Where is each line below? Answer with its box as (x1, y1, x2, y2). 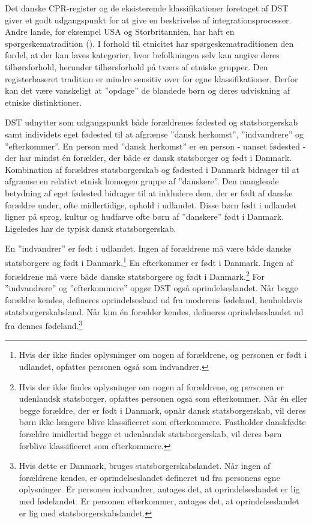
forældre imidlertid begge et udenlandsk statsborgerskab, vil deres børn (19, 427, 282, 440)
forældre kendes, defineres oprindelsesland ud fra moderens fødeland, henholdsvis (5, 293, 302, 306)
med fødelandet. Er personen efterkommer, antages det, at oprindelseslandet (19, 494, 299, 507)
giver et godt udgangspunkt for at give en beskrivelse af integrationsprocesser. (5, 13, 292, 26)
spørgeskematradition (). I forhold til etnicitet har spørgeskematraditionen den (5, 37, 294, 49)
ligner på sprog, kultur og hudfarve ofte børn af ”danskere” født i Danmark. (5, 210, 284, 223)
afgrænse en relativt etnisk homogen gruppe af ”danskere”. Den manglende (5, 175, 279, 187)
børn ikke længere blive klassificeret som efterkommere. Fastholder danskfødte (19, 416, 306, 428)
